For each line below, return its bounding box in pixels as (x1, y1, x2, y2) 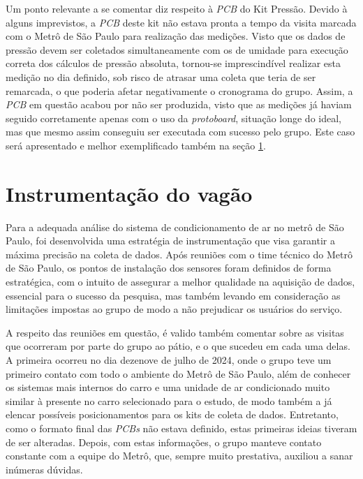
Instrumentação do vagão (6, 179, 253, 207)
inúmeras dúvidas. (6, 462, 83, 476)
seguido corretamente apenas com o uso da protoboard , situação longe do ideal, (6, 110, 341, 125)
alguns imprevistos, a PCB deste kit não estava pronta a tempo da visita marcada (6, 15, 357, 29)
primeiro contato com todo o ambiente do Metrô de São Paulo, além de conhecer (6, 366, 351, 381)
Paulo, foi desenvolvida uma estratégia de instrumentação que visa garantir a (6, 233, 335, 248)
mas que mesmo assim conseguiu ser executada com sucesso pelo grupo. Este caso (6, 124, 355, 139)
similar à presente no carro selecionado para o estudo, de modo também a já (6, 393, 332, 408)
